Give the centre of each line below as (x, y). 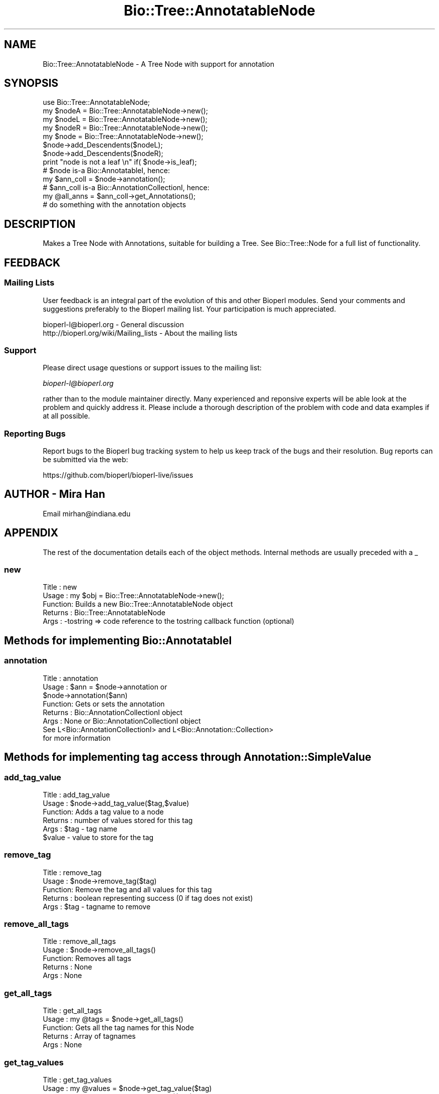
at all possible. (66, 416)
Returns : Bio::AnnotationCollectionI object (113, 712)
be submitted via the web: (85, 459)
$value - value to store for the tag (98, 837)
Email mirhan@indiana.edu (87, 513)
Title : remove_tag (72, 872)
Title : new (60, 587)
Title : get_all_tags (72, 1011)
